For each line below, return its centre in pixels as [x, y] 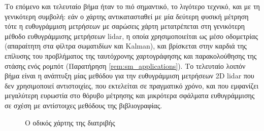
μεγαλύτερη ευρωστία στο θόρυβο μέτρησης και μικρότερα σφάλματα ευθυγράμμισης [130, 95]
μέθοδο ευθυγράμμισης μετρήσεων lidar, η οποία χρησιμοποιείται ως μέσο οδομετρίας [131, 36]
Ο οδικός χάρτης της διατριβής [70, 122]
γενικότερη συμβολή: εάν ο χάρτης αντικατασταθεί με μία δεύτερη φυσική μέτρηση [127, 16]
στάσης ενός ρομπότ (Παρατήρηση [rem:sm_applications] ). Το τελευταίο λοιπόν [125, 65]
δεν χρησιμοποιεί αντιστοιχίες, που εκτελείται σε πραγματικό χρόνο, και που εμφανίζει [131, 85]
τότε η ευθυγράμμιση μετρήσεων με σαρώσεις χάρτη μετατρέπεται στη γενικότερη [125, 26]
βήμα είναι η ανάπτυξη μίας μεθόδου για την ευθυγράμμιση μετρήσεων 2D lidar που [129, 76]
